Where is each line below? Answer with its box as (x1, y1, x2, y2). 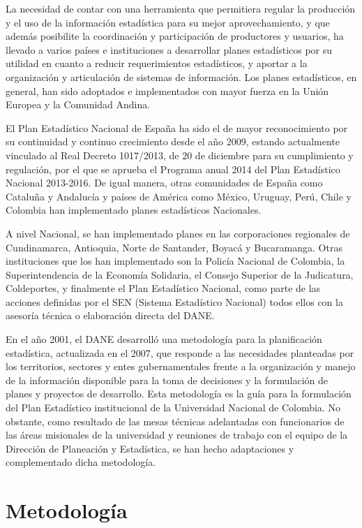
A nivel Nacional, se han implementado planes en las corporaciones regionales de (6, 226, 350, 240)
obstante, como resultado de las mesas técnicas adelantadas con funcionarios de (6, 413, 345, 428)
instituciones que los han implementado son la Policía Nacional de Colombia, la (6, 254, 345, 268)
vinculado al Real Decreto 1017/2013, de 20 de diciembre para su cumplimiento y (6, 147, 354, 162)
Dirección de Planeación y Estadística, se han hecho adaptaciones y (6, 441, 294, 455)
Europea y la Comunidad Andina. (6, 97, 151, 112)
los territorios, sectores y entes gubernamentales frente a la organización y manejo (6, 359, 356, 374)
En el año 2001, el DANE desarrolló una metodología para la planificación (6, 332, 322, 346)
